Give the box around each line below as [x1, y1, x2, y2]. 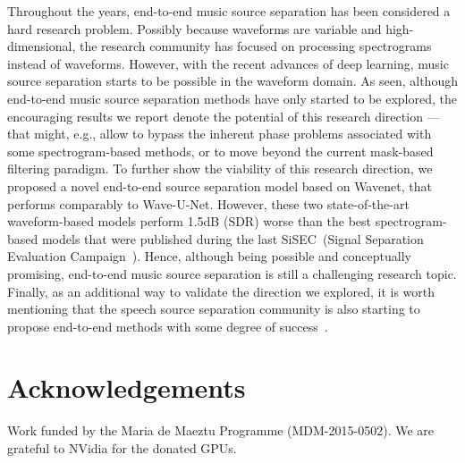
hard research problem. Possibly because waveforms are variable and [7, 19, 382, 38]
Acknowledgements [7, 369, 246, 406]
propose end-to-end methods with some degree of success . [7, 316, 328, 335]
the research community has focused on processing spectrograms [79, 37, 432, 55]
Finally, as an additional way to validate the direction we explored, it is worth [7, 282, 435, 300]
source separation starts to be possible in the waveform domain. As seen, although [7, 72, 458, 90]
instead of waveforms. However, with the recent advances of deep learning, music [7, 54, 449, 72]
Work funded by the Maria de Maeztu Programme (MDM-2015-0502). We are [7, 421, 434, 440]
